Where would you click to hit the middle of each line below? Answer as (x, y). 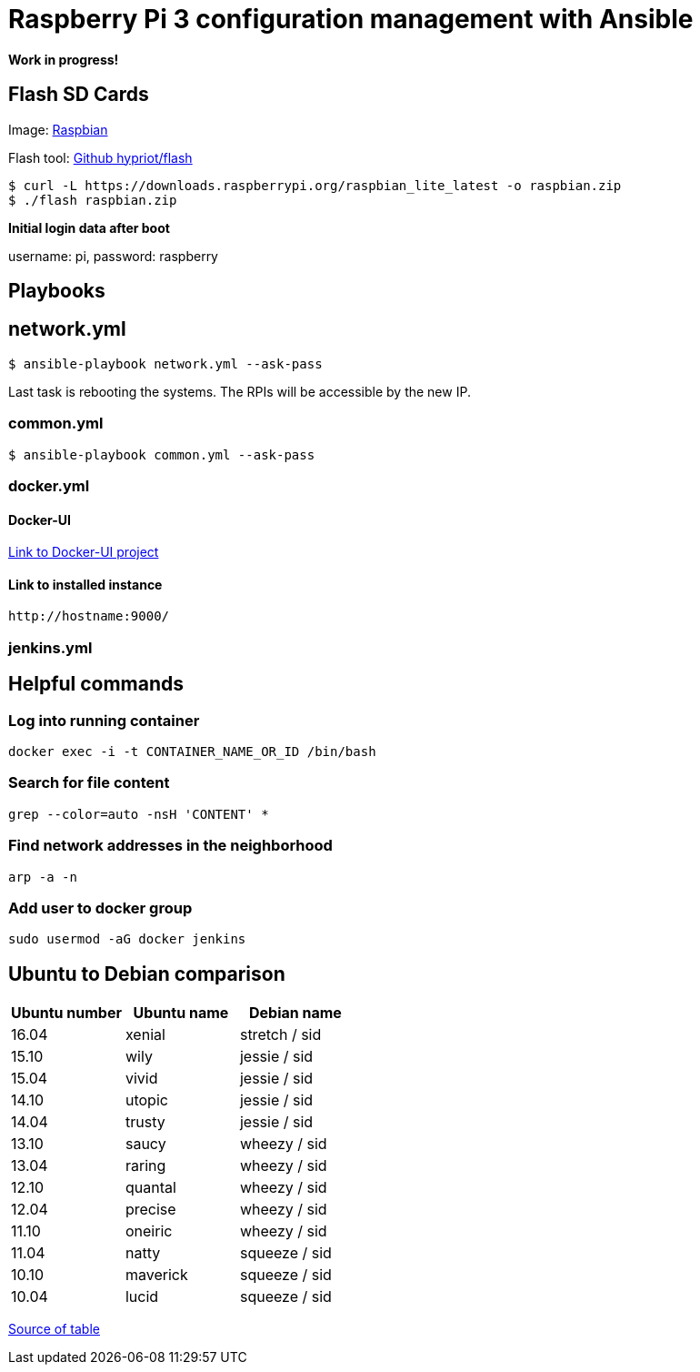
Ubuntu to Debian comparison (147, 974)
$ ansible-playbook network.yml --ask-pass (165, 363)
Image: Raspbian (58, 129)
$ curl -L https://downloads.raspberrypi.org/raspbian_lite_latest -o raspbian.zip (315, 185)
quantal (150, 1188)
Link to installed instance (85, 584)
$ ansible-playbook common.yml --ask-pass (162, 454)
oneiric (149, 1231)
